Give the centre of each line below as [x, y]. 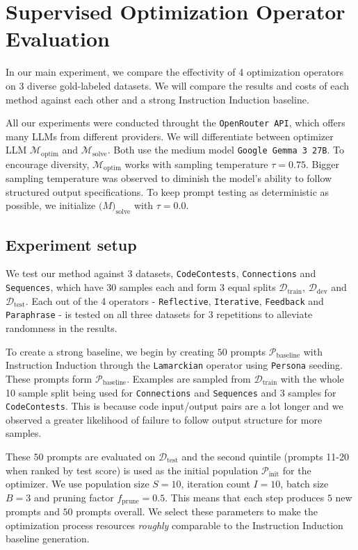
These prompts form [49, 378]
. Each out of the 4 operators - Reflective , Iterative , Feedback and [174, 300]
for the [297, 470]
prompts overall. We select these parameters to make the [197, 511]
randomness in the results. [62, 328]
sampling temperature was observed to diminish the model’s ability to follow [169, 178]
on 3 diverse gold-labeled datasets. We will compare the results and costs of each [178, 85]
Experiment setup [71, 244]
